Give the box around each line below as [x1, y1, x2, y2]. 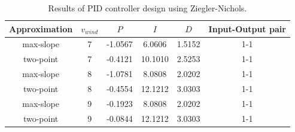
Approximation [9, 22, 73, 35]
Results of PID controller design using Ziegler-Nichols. [48, 2, 247, 14]
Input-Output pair [208, 22, 286, 35]
